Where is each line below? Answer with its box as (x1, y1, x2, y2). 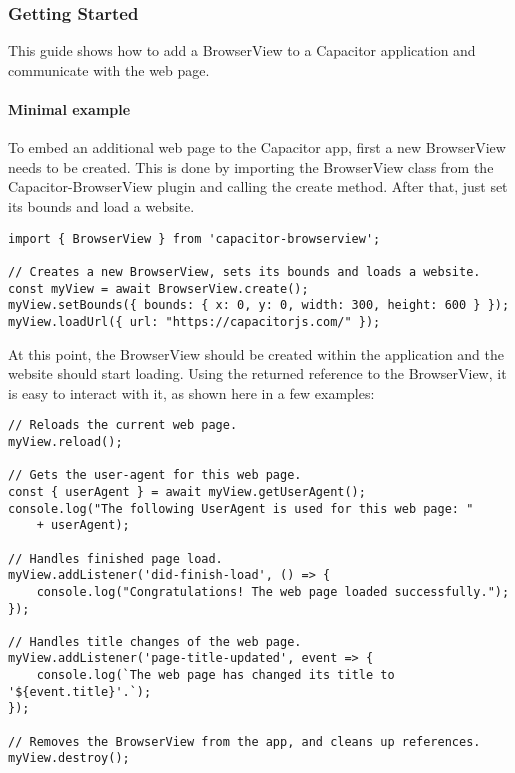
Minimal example (8, 99, 131, 119)
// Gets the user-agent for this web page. (8, 468, 302, 483)
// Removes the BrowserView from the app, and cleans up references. (8, 734, 481, 749)
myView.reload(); (8, 434, 123, 449)
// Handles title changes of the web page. (8, 634, 302, 649)
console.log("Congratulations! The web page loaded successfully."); (36, 584, 510, 599)
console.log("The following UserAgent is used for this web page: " (8, 501, 474, 516)
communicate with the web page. (8, 59, 210, 80)
